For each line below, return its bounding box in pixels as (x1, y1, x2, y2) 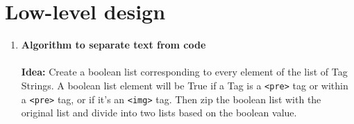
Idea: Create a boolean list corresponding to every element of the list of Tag (21, 64, 348, 79)
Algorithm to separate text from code (21, 37, 206, 52)
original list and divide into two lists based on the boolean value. (21, 105, 297, 120)
